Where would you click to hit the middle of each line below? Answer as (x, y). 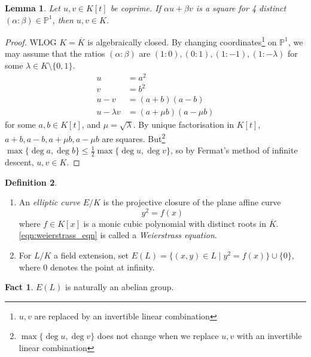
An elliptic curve (50, 202)
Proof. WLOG (31, 41)
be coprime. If (135, 8)
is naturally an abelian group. (120, 287)
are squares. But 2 (134, 137)
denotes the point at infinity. (102, 267)
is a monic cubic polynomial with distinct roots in (175, 223)
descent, (19, 162)
